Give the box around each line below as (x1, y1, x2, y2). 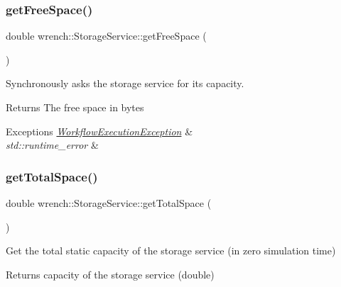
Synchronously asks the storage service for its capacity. (6, 76, 244, 91)
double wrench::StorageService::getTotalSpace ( (6, 196, 212, 210)
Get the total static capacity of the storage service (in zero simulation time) (6, 243, 336, 258)
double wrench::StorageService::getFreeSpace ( (6, 28, 207, 43)
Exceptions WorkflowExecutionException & (6, 123, 193, 138)
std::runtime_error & (6, 137, 99, 152)
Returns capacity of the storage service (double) (6, 266, 215, 281)
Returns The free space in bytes (6, 100, 144, 114)
